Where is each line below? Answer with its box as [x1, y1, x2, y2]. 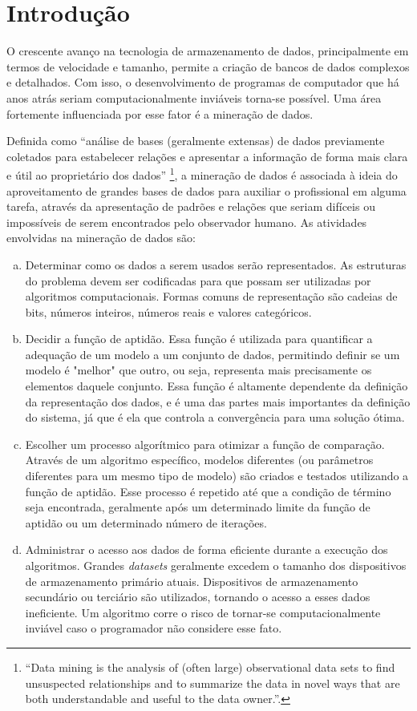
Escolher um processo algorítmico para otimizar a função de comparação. [25, 435, 385, 452]
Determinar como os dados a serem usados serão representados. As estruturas [25, 256, 407, 273]
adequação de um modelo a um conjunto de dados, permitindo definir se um [25, 345, 400, 362]
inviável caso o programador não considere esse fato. [25, 620, 282, 636]
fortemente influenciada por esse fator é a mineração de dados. [6, 105, 314, 122]
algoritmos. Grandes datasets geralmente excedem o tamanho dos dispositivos [25, 557, 407, 573]
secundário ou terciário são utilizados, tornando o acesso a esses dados [25, 588, 370, 605]
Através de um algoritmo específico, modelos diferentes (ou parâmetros [25, 451, 374, 468]
